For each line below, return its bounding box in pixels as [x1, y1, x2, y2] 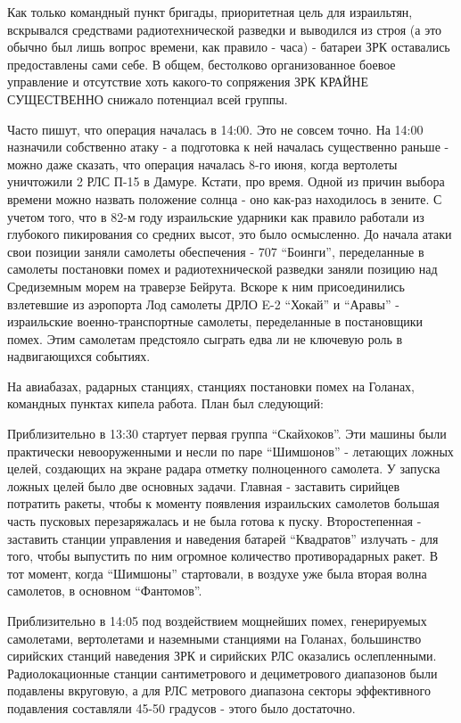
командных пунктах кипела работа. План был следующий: [7, 394, 324, 413]
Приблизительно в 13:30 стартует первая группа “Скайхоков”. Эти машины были [7, 424, 447, 443]
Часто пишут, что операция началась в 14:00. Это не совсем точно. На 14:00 [7, 119, 424, 138]
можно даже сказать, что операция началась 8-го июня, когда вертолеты [7, 154, 398, 173]
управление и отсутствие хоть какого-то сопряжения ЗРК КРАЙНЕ [7, 72, 369, 91]
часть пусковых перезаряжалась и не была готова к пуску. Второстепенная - [7, 512, 422, 530]
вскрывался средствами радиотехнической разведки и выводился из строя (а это [7, 20, 442, 38]
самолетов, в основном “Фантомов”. [7, 581, 202, 600]
